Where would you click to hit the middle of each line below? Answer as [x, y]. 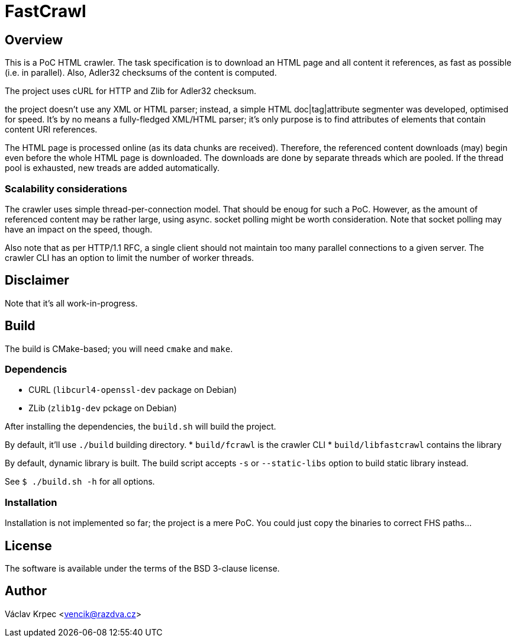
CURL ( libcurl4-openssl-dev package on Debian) [133, 390]
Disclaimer [37, 280]
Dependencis [36, 369]
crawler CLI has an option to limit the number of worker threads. [130, 257]
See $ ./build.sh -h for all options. [80, 482]
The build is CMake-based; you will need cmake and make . [119, 349]
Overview [34, 40]
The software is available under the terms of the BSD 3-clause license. [142, 568]
